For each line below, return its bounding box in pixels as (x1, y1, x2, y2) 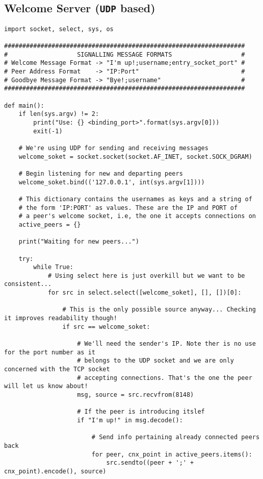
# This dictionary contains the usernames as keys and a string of (18, 195, 252, 203)
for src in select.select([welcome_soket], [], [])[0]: (47, 289, 242, 297)
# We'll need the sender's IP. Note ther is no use (77, 340, 256, 348)
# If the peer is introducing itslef (77, 408, 205, 416)
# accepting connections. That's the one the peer (77, 374, 252, 381)
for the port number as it (4, 348, 95, 356)
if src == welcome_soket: (62, 323, 150, 330)
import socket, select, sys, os (4, 25, 114, 33)
